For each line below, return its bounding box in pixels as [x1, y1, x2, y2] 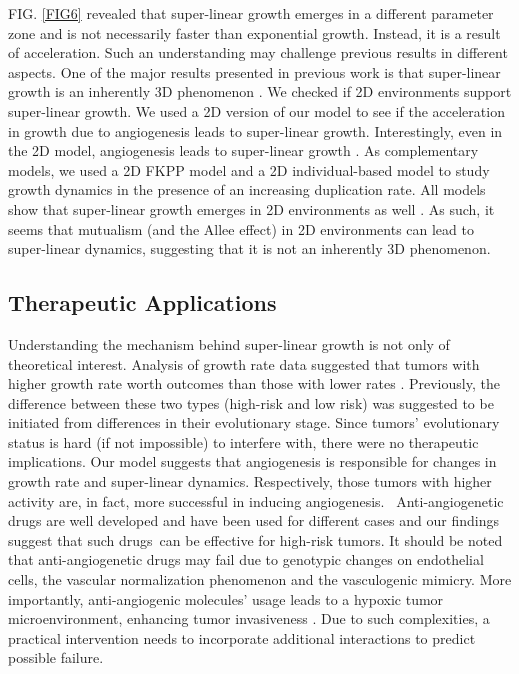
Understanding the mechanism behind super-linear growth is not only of [8, 333, 450, 354]
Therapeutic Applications [8, 287, 277, 318]
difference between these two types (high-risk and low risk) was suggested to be [8, 392, 494, 413]
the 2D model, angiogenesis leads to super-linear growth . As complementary [8, 140, 479, 161]
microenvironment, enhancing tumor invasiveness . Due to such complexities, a [8, 608, 490, 629]
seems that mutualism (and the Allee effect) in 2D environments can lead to [8, 218, 474, 239]
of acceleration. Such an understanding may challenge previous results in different [8, 42, 508, 63]
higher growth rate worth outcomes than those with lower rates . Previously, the [8, 373, 500, 394]
